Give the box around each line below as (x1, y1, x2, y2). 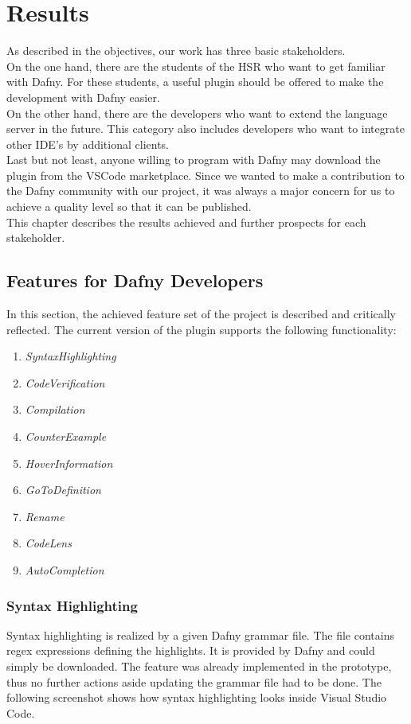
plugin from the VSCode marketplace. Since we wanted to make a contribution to (6, 166, 405, 183)
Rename (25, 508, 65, 524)
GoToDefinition (25, 481, 101, 498)
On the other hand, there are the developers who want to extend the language (6, 104, 388, 121)
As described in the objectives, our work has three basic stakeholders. (6, 42, 346, 59)
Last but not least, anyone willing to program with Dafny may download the (6, 151, 381, 168)
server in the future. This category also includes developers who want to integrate (6, 120, 405, 137)
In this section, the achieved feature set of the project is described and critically (6, 306, 396, 322)
